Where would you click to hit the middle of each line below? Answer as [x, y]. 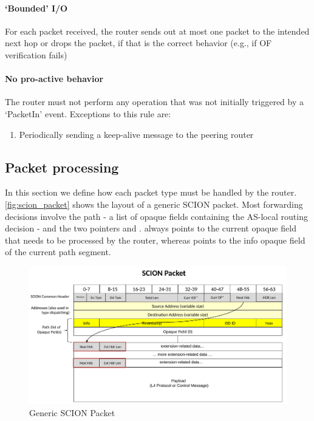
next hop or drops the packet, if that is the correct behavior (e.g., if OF [138, 43]
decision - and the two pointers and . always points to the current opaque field [151, 228]
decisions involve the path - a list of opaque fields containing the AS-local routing [156, 216]
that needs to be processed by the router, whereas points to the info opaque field [155, 240]
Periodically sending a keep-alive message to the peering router [136, 134]
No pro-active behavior [54, 79]
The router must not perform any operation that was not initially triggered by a [155, 102]
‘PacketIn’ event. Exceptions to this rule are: [88, 113]
